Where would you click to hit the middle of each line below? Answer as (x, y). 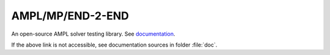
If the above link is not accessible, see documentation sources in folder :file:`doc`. (114, 45)
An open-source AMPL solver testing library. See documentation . (93, 34)
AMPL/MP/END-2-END (70, 16)
